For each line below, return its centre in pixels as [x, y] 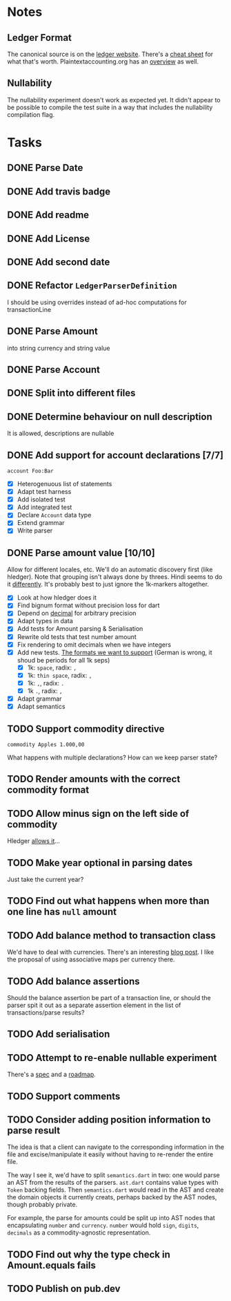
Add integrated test [44, 507]
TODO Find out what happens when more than [108, 901]
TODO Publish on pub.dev [64, 1289]
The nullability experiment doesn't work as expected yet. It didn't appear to [114, 100]
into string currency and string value [59, 348]
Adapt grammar [39, 699]
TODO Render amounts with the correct [94, 779]
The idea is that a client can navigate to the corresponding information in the [116, 1147]
